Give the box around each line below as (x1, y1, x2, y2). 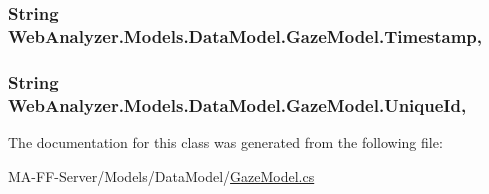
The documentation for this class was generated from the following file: (8, 131, 443, 152)
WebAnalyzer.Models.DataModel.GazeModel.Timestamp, (8, 23, 482, 48)
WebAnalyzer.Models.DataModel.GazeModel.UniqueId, (8, 92, 467, 117)
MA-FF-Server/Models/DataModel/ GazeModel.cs (8, 165, 315, 186)
